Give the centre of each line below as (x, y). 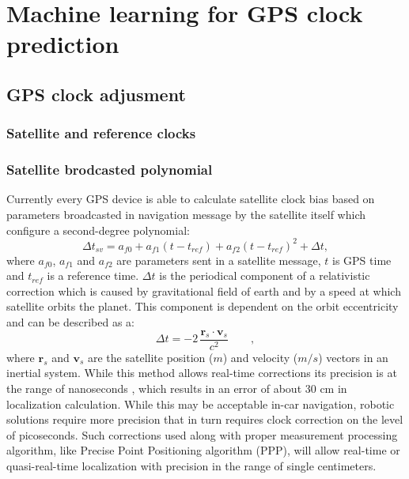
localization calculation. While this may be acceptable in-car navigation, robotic (201, 404)
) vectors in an (353, 357)
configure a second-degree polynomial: (98, 230)
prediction (63, 44)
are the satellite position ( (150, 357)
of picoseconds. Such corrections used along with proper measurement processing (202, 434)
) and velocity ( (260, 357)
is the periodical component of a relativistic (265, 275)
